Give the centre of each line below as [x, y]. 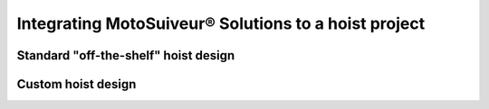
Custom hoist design [77, 84]
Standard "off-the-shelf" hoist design [126, 55]
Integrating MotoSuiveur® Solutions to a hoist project [221, 23]
